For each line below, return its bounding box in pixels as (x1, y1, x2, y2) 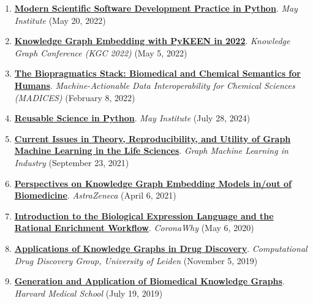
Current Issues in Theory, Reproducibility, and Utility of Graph (14, 132, 291, 145)
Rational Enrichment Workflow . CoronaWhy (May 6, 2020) (14, 221, 254, 234)
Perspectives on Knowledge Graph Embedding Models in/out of (14, 177, 292, 189)
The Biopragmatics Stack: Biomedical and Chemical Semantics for (14, 67, 301, 80)
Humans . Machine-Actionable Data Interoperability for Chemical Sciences (14, 78, 295, 91)
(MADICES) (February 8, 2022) (14, 91, 135, 104)
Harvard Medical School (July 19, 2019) (14, 286, 163, 299)
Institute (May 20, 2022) (14, 13, 106, 26)
